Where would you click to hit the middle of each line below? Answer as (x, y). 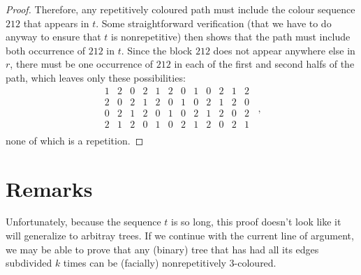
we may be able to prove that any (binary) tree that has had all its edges (162, 249)
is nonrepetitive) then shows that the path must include (231, 37)
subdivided (29, 263)
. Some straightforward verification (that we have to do (214, 23)
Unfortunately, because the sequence (83, 222)
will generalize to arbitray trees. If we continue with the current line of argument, (180, 236)
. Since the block (157, 50)
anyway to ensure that (53, 37)
